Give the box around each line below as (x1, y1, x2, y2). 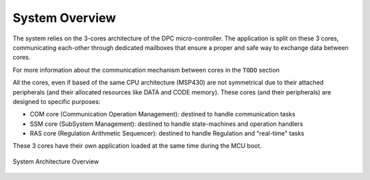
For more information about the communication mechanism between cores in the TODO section (12, 66, 280, 74)
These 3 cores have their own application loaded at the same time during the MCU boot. (12, 142, 262, 150)
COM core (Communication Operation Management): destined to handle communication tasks (29, 110, 296, 118)
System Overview (12, 10, 116, 25)
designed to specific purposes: (12, 97, 101, 105)
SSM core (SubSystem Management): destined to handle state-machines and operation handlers (29, 120, 304, 128)
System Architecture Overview (12, 157, 99, 166)
